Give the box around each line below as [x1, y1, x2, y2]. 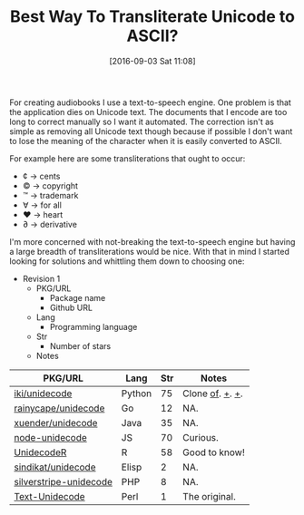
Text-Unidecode [14, 490, 85, 502]
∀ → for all [22, 199, 62, 210]
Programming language [49, 321, 138, 332]
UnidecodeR [14, 446, 67, 459]
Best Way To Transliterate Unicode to [10, 6, 295, 27]
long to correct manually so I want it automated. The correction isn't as [9, 116, 274, 127]
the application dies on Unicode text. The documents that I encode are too [9, 106, 288, 117]
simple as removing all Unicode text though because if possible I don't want [9, 125, 293, 137]
